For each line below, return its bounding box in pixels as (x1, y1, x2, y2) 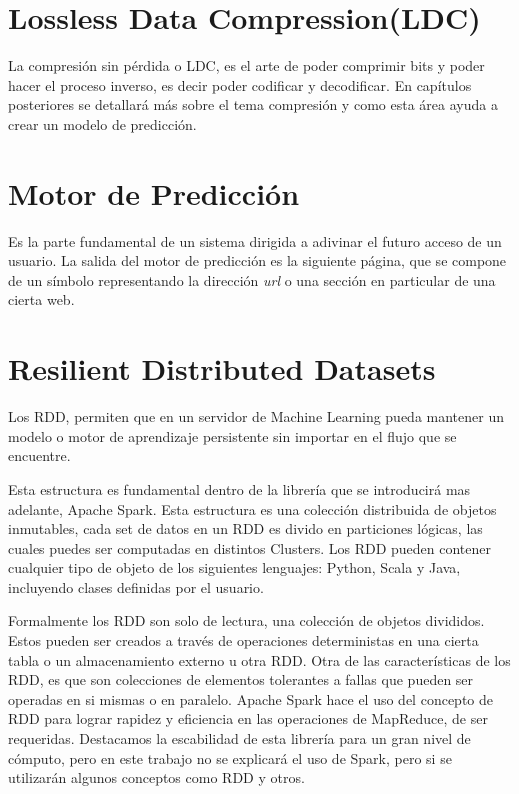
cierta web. (8, 289, 75, 310)
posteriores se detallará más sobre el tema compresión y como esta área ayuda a (8, 94, 498, 115)
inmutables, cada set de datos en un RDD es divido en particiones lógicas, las (8, 518, 483, 539)
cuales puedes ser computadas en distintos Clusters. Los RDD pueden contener (8, 537, 491, 558)
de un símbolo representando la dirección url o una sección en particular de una (8, 269, 496, 290)
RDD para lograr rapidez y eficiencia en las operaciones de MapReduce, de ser (8, 708, 488, 729)
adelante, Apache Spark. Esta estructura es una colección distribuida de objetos (8, 498, 497, 519)
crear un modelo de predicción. (8, 113, 197, 134)
